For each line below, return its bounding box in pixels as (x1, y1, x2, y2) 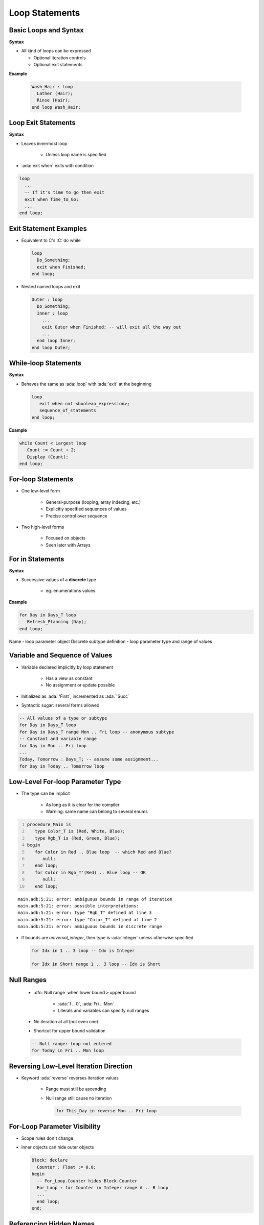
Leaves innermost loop (21, 140, 67, 147)
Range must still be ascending (45, 1086, 107, 1092)
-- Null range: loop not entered (31, 1041, 112, 1046)
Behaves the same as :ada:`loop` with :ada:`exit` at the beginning (21, 381, 152, 387)
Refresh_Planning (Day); (27, 619, 87, 625)
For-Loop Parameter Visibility (9, 1122, 101, 1130)
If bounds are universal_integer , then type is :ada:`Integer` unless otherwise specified (21, 934, 194, 940)
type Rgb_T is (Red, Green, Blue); (35, 835, 120, 841)
